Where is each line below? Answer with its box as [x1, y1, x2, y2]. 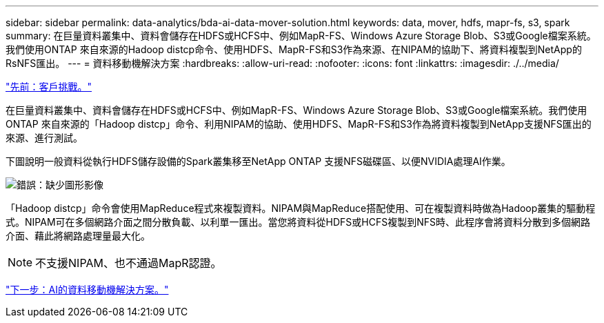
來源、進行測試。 [6, 132, 83, 144]
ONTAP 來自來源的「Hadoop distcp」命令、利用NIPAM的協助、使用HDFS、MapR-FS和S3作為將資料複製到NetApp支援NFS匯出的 [6, 118, 592, 130]
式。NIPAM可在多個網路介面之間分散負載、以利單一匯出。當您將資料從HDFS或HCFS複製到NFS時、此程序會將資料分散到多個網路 [6, 216, 590, 228]
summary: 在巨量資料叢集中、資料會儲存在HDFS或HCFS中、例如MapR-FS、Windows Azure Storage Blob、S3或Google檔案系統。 [6, 30, 596, 41]
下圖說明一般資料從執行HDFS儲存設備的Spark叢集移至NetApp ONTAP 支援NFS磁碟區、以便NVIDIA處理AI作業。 [6, 155, 511, 167]
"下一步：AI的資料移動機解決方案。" [6, 284, 169, 295]
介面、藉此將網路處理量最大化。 [6, 230, 150, 242]
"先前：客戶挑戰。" [6, 81, 92, 92]
